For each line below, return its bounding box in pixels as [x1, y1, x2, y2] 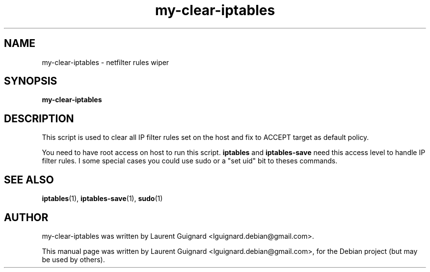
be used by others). [42, 255, 105, 264]
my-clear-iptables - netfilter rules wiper [42, 58, 169, 67]
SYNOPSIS [4, 75, 57, 88]
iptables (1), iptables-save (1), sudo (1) [42, 194, 163, 203]
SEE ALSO [4, 173, 54, 186]
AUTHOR [4, 211, 49, 224]
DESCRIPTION [4, 112, 74, 125]
